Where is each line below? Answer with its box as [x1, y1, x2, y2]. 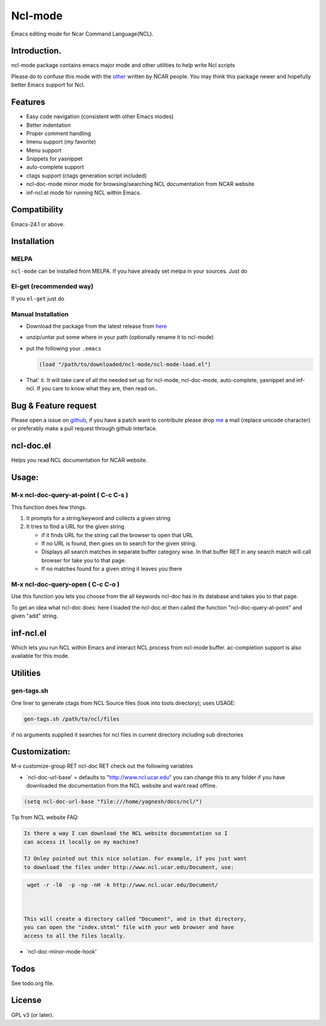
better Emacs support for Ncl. [11, 81, 85, 89]
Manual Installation [11, 310, 69, 318]
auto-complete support [26, 164, 85, 171]
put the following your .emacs [26, 345, 102, 352]
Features [11, 97, 45, 107]
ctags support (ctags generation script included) [26, 172, 147, 179]
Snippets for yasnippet [26, 155, 83, 162]
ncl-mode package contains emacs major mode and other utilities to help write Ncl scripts [11, 62, 235, 69]
